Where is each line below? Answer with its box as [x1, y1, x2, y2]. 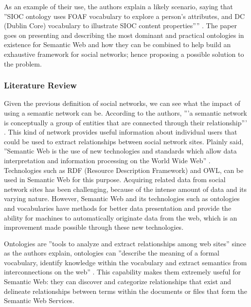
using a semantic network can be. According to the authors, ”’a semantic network [4, 107, 247, 118]
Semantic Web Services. [4, 295, 74, 306]
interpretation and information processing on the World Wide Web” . [4, 155, 211, 165]
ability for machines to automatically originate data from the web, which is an [4, 212, 237, 222]
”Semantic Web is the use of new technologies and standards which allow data [4, 146, 237, 156]
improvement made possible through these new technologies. [4, 222, 184, 232]
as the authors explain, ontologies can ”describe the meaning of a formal [4, 248, 219, 258]
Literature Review [4, 79, 77, 91]
